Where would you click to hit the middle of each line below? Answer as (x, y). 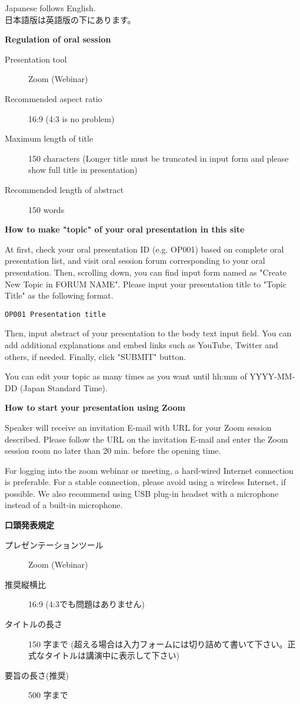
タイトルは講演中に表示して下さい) (112, 655)
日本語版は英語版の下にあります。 (70, 19)
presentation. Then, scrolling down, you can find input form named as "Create (146, 272)
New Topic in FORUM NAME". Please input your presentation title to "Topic (146, 284)
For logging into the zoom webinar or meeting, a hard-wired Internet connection (149, 470)
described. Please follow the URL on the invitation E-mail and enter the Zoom (146, 439)
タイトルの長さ (34, 624)
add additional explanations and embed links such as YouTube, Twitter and (141, 344)
